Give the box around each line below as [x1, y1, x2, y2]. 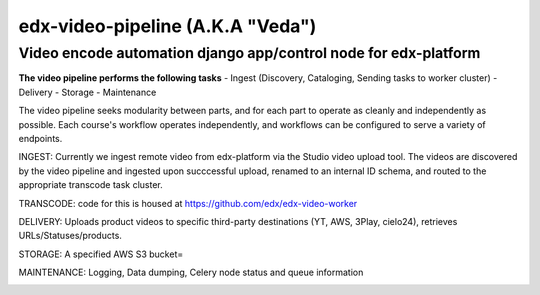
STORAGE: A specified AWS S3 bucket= [18, 248, 184, 260]
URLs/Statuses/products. [18, 230, 122, 242]
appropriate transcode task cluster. [18, 179, 164, 191]
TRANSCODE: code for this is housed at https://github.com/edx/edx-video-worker [18, 197, 358, 209]
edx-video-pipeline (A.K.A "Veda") [18, 15, 317, 37]
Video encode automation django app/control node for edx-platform [18, 44, 481, 62]
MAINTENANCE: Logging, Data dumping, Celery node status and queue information [18, 266, 364, 279]
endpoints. [18, 132, 63, 144]
